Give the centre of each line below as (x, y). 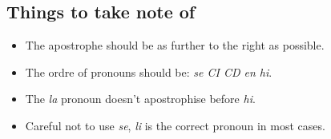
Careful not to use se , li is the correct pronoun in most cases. (175, 125)
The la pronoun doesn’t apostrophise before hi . (140, 99)
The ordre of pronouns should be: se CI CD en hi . (149, 71)
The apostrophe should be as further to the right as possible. (175, 45)
